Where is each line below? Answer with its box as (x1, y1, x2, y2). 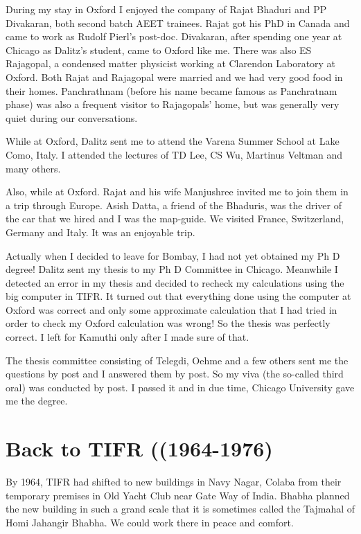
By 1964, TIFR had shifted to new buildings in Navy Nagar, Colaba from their (6, 474, 342, 489)
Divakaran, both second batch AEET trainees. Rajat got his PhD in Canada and (6, 15, 350, 30)
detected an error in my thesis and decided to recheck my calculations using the (6, 275, 344, 290)
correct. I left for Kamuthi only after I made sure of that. (6, 330, 249, 344)
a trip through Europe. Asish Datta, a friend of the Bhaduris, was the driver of (6, 197, 342, 212)
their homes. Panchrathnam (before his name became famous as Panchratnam (6, 83, 337, 98)
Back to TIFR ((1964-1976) (6, 434, 273, 463)
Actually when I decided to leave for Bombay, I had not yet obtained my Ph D (6, 248, 340, 262)
